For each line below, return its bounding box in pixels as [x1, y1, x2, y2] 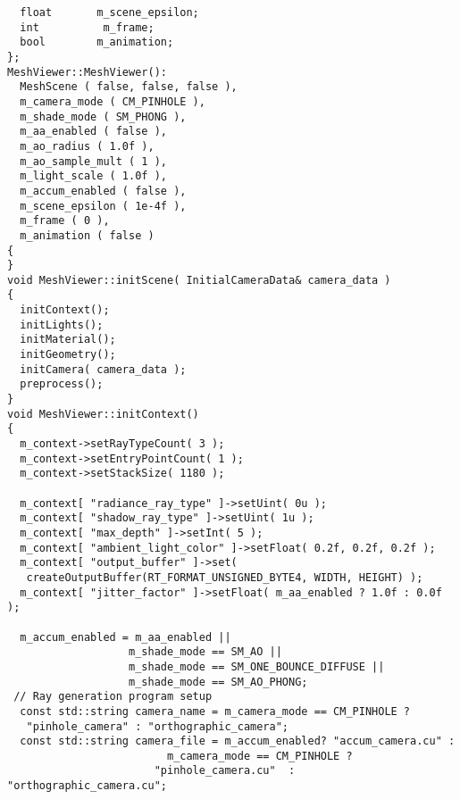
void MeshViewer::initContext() [7, 407, 199, 420]
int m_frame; [20, 21, 155, 34]
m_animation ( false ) [20, 229, 155, 242]
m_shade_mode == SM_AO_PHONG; [129, 675, 308, 688]
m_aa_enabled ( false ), [20, 125, 167, 138]
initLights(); [20, 318, 104, 331]
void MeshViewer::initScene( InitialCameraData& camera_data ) [7, 273, 391, 287]
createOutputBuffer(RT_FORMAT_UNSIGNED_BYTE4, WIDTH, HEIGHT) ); [26, 570, 423, 584]
